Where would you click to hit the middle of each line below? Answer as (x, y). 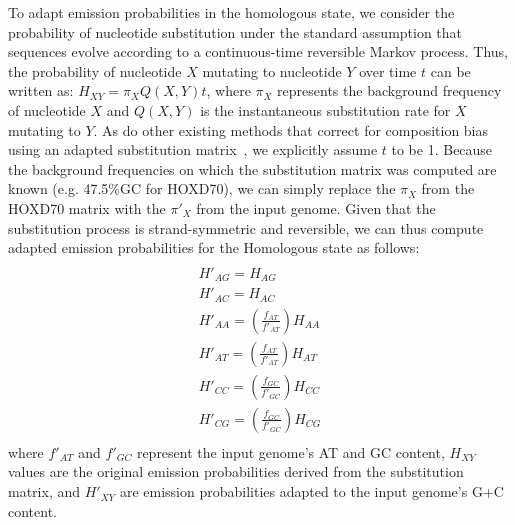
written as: (41, 90)
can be (450, 70)
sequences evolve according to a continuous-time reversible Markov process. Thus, (258, 51)
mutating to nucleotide (272, 70)
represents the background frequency (389, 90)
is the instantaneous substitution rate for (325, 109)
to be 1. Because (442, 149)
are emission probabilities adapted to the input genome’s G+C (311, 491)
